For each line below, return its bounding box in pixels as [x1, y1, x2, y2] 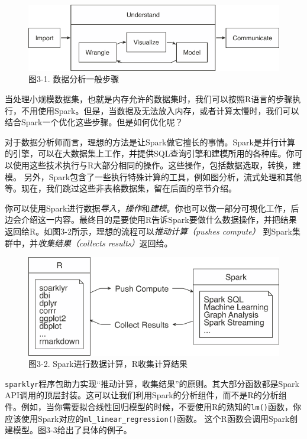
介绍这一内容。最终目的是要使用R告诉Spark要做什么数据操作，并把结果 [21, 213, 297, 226]
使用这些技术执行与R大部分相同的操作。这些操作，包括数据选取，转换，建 [12, 159, 301, 171]
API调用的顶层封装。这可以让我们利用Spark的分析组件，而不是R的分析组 [5, 389, 287, 401]
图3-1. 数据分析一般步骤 [28, 73, 119, 85]
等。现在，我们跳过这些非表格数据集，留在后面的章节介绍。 [5, 182, 237, 194]
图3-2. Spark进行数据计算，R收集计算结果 [28, 357, 188, 370]
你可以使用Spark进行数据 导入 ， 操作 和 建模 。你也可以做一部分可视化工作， [5, 201, 291, 214]
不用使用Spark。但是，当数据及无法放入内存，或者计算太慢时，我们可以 [21, 104, 299, 116]
